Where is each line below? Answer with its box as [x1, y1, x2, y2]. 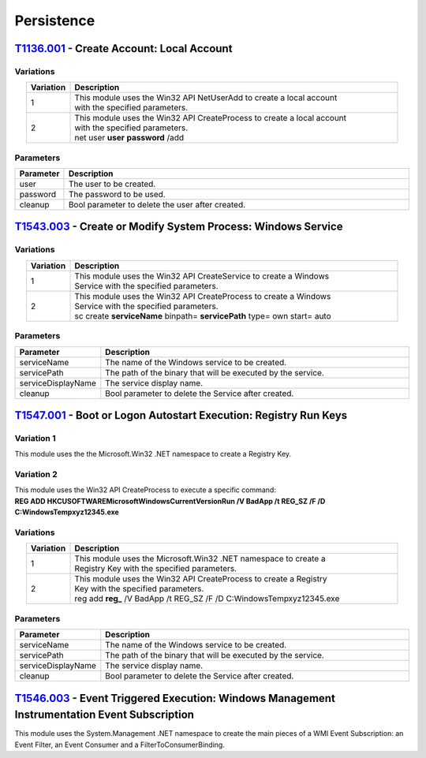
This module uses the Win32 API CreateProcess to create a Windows [74, 290, 331, 301]
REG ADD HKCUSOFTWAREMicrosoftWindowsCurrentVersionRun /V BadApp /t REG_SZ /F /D [14, 496, 326, 506]
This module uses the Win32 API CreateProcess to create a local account [74, 113, 347, 124]
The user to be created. [68, 178, 156, 189]
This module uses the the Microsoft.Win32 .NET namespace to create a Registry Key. [14, 450, 292, 459]
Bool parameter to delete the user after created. [68, 200, 246, 211]
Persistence [14, 12, 95, 29]
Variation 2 [14, 469, 58, 480]
